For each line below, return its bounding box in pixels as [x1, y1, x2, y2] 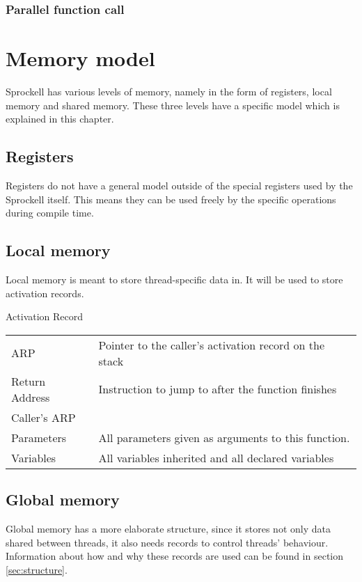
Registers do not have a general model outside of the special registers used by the [6, 178, 353, 192]
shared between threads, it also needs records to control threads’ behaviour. [6, 535, 329, 549]
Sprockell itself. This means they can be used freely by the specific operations [6, 191, 336, 206]
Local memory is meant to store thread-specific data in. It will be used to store [6, 272, 343, 286]
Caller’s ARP [11, 409, 76, 425]
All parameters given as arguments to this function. [98, 429, 350, 446]
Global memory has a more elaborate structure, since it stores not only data [6, 521, 331, 535]
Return [11, 372, 46, 389]
